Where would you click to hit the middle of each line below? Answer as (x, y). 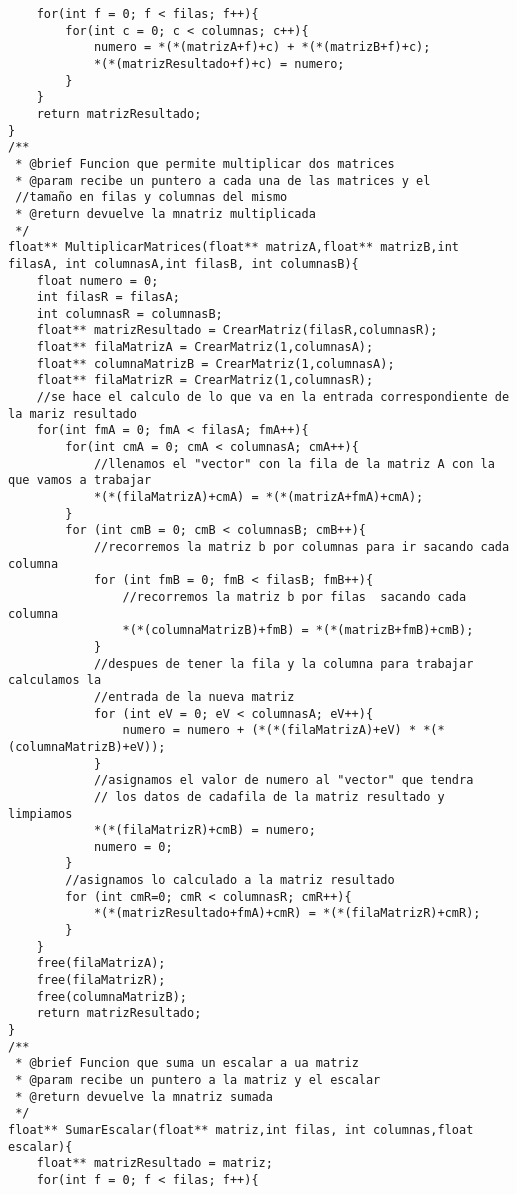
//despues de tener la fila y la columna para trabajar (283, 663)
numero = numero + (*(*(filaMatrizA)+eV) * (269, 730)
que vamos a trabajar (80, 480)
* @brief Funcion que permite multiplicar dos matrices (205, 163)
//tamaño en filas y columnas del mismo (151, 197)
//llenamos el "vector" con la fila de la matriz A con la (294, 463)
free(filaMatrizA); (101, 963)
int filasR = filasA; (108, 297)
